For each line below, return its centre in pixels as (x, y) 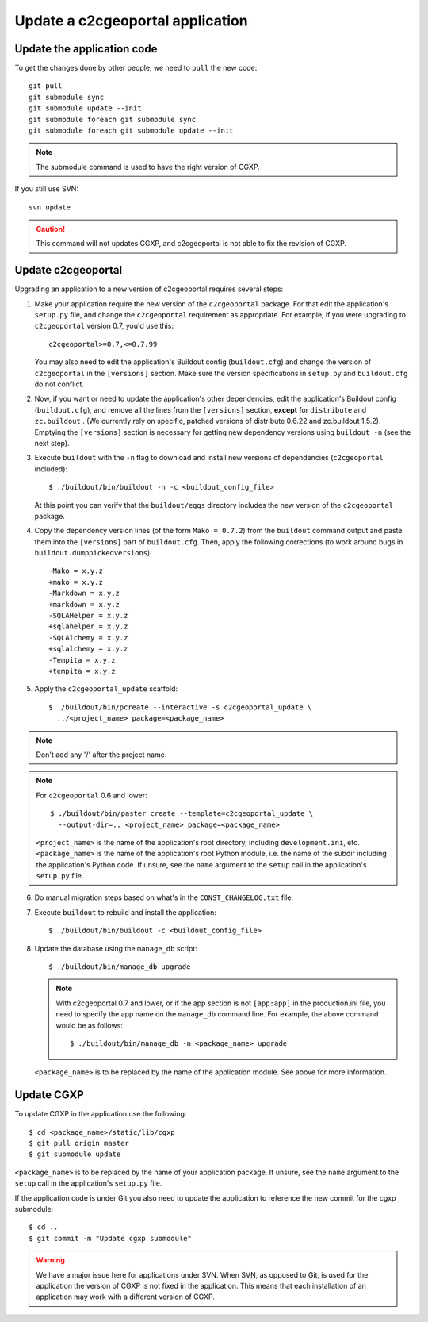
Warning (50, 1260)
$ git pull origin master (79, 1143)
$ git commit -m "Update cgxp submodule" (110, 1238)
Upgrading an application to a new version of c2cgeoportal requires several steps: (149, 289)
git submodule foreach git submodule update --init (131, 131)
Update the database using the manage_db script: (116, 948)
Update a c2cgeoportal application (132, 21)
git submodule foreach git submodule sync (113, 119)
